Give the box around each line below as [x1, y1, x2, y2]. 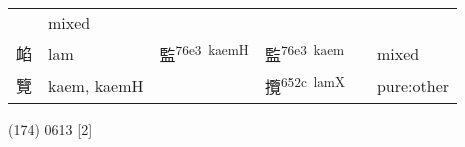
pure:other [376, 73, 450, 97]
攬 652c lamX [264, 72, 345, 99]
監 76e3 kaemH [159, 40, 249, 67]
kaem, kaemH [48, 73, 144, 97]
